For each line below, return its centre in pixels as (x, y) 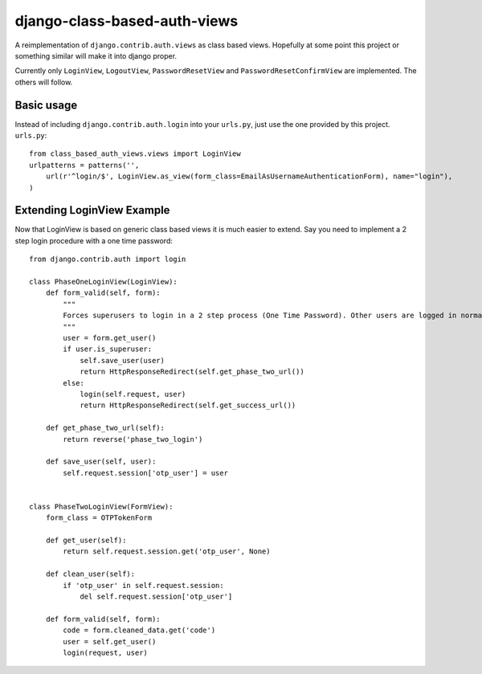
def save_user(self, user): (101, 462)
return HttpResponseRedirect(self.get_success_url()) (188, 405)
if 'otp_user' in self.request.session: (143, 585)
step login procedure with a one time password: (94, 240)
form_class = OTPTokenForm (99, 518)
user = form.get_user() (110, 338)
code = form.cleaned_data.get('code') (139, 630)
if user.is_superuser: (108, 349)
